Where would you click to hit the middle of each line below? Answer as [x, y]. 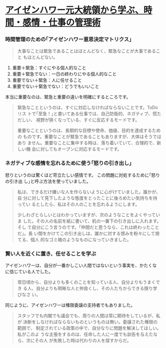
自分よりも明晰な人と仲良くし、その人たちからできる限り [94, 288]
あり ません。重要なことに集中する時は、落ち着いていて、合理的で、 [87, 143]
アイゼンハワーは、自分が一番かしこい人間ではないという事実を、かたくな [81, 266]
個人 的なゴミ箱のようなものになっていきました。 [81, 239]
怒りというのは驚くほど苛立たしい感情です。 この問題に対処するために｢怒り [83, 175]
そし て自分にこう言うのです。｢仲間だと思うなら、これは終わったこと [88, 227]
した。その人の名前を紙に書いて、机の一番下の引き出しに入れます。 [92, 221]
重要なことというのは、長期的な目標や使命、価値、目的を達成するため [89, 131]
